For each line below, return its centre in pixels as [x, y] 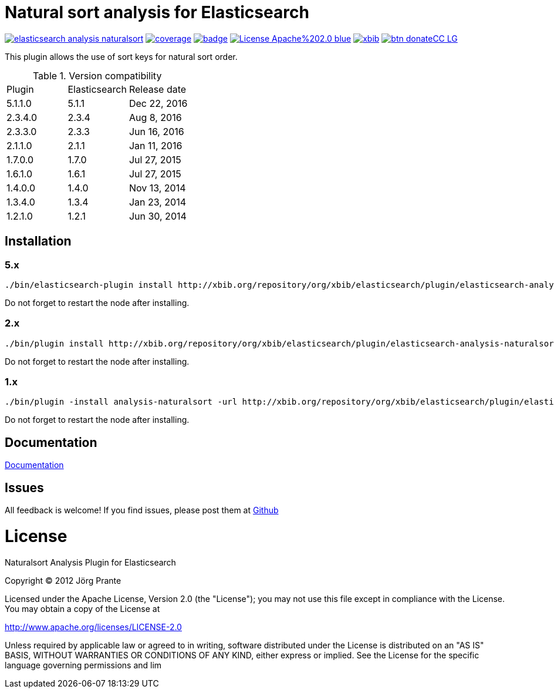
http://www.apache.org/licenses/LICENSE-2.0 [93, 627]
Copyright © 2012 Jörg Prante [63, 580]
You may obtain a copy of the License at [82, 608]
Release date [158, 89]
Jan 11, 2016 [156, 145]
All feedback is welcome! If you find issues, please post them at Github [142, 510]
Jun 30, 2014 [158, 216]
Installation [38, 241]
